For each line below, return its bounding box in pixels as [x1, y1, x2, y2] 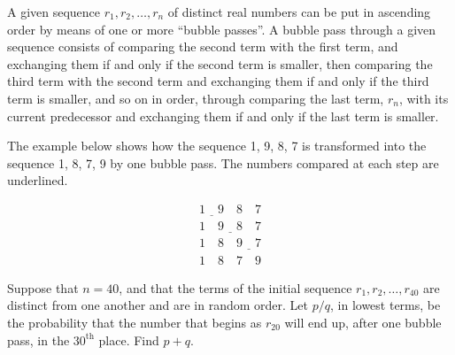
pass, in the [7, 330, 70, 349]
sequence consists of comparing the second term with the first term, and [7, 37, 398, 56]
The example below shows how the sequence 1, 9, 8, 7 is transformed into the [7, 136, 427, 155]
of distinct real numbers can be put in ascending [167, 3, 431, 20]
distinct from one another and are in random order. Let [7, 296, 309, 314]
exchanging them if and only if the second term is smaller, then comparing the [7, 54, 433, 73]
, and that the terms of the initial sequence [119, 278, 352, 297]
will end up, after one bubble [284, 313, 442, 331]
